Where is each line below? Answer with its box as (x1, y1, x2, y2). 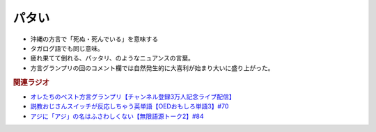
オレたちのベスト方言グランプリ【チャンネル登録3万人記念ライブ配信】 (30, 92, 236, 101)
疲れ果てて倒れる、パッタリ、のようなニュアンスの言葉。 (30, 54, 195, 63)
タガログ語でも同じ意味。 (30, 44, 104, 52)
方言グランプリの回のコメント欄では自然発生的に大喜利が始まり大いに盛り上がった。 (30, 63, 274, 72)
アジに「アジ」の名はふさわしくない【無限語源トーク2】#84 (30, 112, 204, 120)
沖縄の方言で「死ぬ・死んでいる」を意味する (30, 35, 159, 43)
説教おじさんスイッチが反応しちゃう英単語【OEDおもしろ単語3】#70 (30, 102, 229, 110)
